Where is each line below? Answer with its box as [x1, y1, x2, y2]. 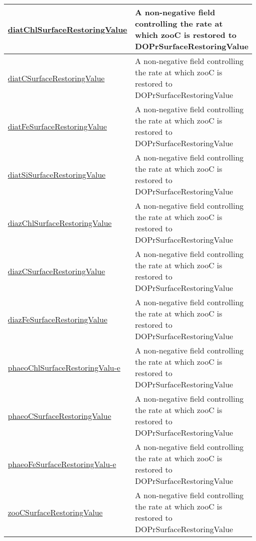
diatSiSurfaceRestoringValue [8, 168, 106, 180]
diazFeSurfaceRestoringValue [8, 313, 107, 325]
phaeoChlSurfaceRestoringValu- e [8, 361, 121, 373]
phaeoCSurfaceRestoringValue [8, 410, 111, 421]
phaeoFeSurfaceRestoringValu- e [8, 458, 116, 470]
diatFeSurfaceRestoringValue [8, 120, 107, 132]
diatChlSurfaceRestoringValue [8, 23, 128, 35]
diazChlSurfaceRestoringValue [8, 217, 112, 228]
